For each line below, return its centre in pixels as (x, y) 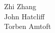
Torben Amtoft (28, 26)
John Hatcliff (24, 16)
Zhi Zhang (20, 6)
